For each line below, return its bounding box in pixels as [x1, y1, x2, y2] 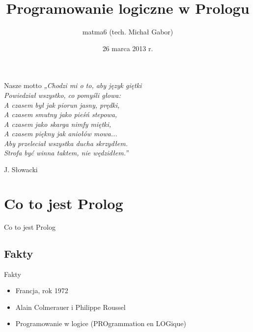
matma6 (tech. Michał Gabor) [82, 27, 173, 37]
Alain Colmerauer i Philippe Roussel [15, 302, 126, 312]
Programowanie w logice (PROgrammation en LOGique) [15, 318, 186, 329]
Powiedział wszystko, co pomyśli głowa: [4, 90, 121, 100]
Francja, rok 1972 [15, 285, 68, 296]
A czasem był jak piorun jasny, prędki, [4, 99, 120, 110]
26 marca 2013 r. [102, 43, 153, 53]
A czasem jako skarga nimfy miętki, [4, 119, 112, 129]
